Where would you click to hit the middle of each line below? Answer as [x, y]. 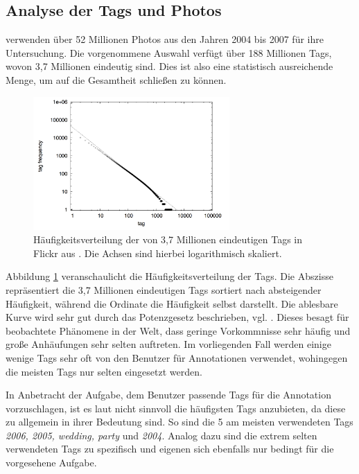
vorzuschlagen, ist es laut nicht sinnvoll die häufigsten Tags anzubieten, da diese [176, 408]
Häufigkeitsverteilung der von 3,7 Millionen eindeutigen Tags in [168, 239]
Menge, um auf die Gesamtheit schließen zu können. [116, 79]
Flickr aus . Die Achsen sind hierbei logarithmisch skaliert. [158, 253]
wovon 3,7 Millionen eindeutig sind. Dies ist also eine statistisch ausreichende [169, 66]
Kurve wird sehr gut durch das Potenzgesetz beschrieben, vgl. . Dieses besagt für [177, 317]
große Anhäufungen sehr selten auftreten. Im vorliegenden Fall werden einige [168, 344]
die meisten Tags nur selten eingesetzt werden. [104, 371]
